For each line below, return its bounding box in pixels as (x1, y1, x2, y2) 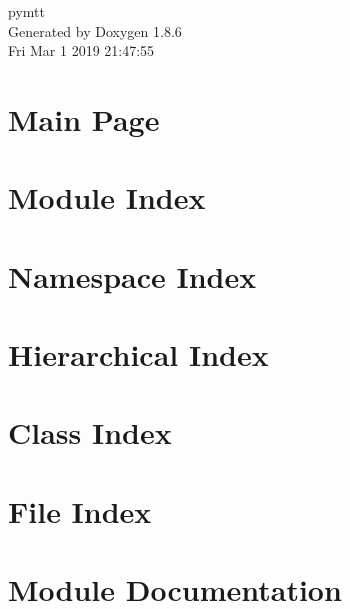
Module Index (8, 177, 206, 218)
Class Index (8, 412, 172, 453)
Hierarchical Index (8, 334, 269, 375)
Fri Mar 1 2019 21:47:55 (8, 40, 155, 61)
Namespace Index (8, 255, 257, 296)
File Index (8, 490, 152, 531)
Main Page (8, 98, 160, 139)
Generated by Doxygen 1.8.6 (8, 20, 182, 41)
